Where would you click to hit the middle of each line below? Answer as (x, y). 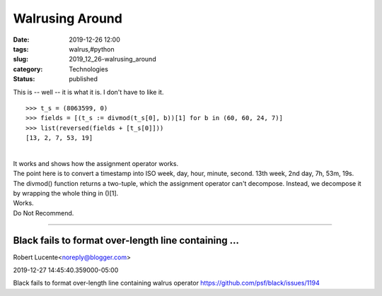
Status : (24, 79)
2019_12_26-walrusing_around (112, 59)
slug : (21, 59)
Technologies (89, 69)
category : (28, 69)
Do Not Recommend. (44, 213)
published (83, 79)
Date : (21, 40)
